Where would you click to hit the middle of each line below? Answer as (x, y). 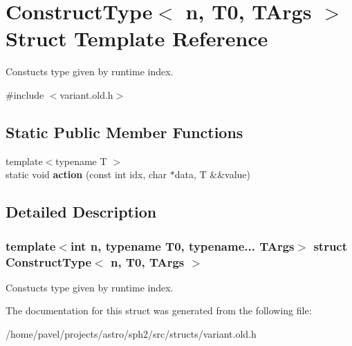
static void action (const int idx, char (86, 174)
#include (25, 94)
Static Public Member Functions (124, 132)
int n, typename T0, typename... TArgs (182, 246)
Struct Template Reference (137, 38)
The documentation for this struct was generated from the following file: (159, 310)
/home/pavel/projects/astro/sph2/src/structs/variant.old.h (131, 334)
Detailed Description (81, 212)
